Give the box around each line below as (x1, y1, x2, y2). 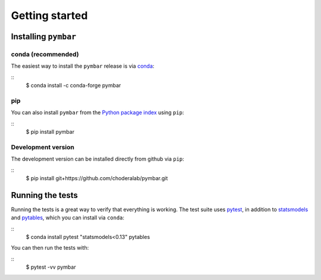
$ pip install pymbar (26, 128, 74, 136)
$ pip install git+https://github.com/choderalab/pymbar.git (26, 174, 168, 181)
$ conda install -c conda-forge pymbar (26, 82, 121, 89)
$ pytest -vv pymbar (26, 263, 77, 270)
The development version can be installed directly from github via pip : (11, 155, 184, 163)
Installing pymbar (11, 32, 77, 42)
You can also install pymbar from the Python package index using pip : (11, 109, 184, 116)
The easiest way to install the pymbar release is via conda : (11, 62, 155, 70)
